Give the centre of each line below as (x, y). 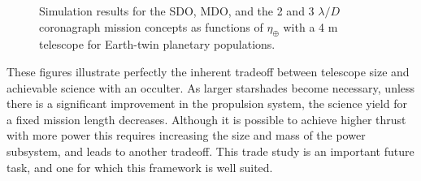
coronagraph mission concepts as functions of (151, 26)
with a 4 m (310, 26)
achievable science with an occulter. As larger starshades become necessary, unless (211, 87)
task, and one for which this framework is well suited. (140, 167)
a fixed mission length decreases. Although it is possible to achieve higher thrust (206, 119)
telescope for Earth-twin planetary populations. (157, 44)
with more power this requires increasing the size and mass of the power (186, 135)
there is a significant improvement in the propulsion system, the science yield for (207, 103)
